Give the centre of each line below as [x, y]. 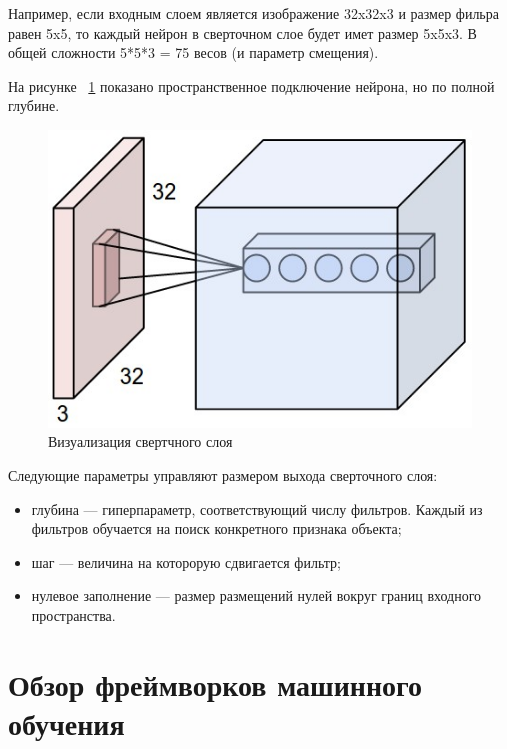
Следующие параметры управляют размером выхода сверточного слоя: [223, 475]
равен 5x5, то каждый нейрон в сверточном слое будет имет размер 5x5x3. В [242, 32]
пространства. [73, 615]
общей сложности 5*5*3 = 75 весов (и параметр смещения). [193, 52]
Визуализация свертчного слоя [140, 441]
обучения [66, 722]
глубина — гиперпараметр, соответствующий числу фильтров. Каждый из [257, 508]
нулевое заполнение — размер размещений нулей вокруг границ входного [256, 595]
